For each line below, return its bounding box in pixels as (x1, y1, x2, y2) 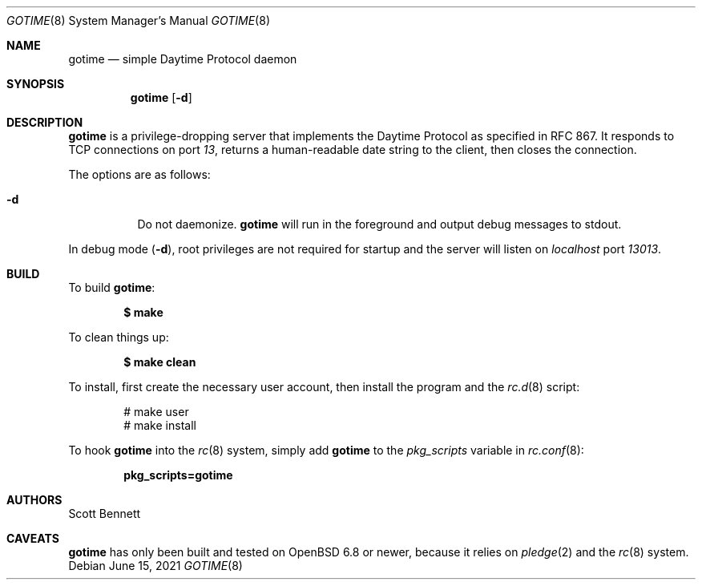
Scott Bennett (68, 507, 141, 520)
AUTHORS (6, 493, 63, 507)
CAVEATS (6, 531, 59, 545)
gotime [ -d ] (130, 91, 192, 104)
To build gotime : (68, 281, 155, 294)
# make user (123, 405, 189, 418)
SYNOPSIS (6, 77, 65, 91)
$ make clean (123, 355, 196, 369)
